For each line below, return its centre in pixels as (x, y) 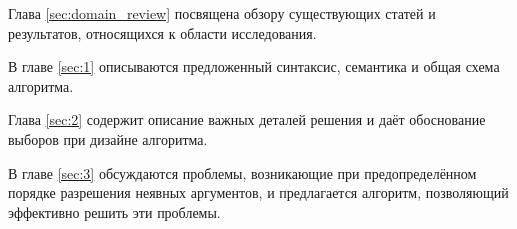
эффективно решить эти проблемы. (114, 211)
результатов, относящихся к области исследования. (162, 32)
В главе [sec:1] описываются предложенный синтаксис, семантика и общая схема (254, 66)
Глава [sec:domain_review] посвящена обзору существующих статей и (222, 13)
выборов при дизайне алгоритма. (108, 138)
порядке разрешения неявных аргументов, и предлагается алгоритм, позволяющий (258, 192)
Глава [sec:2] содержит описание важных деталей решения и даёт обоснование (247, 119)
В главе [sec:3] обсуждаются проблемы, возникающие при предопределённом (242, 172)
